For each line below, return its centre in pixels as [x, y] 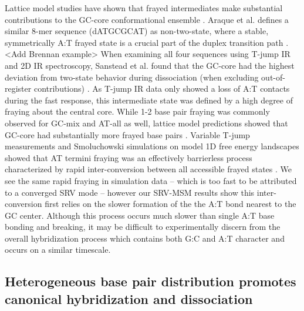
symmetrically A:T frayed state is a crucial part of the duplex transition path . [147, 42]
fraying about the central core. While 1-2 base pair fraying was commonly [137, 111]
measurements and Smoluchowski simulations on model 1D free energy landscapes [152, 146]
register [18, 88]
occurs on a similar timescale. [58, 250]
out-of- [273, 77]
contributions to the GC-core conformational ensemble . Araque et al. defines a [147, 19]
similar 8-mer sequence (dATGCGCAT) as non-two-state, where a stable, [137, 31]
